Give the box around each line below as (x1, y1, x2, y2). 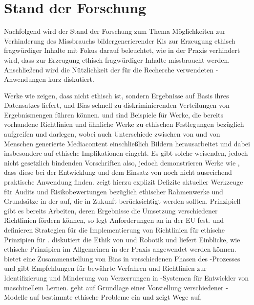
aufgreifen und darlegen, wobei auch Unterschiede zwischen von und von (4, 129, 220, 139)
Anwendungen (4, 74, 46, 84)
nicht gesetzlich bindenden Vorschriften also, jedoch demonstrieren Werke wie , (4, 157, 240, 167)
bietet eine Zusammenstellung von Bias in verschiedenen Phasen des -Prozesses (4, 253, 240, 263)
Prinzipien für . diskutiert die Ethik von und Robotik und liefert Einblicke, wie (4, 234, 240, 244)
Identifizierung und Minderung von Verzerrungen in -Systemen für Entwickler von (4, 272, 249, 282)
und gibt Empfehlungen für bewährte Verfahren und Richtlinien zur (4, 263, 207, 273)
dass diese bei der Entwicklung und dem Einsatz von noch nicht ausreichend (4, 167, 232, 177)
